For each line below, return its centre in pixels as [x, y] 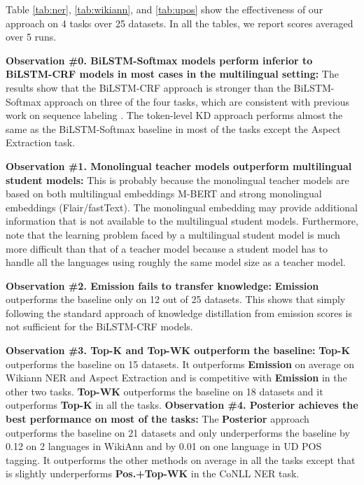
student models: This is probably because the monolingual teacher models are [177, 180]
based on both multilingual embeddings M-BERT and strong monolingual [164, 194]
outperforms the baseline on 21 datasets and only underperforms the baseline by [178, 432]
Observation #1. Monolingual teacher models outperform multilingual [179, 166]
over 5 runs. [31, 37]
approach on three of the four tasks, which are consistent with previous [197, 101]
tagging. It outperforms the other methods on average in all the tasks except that [181, 459]
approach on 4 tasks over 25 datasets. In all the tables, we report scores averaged [180, 23]
